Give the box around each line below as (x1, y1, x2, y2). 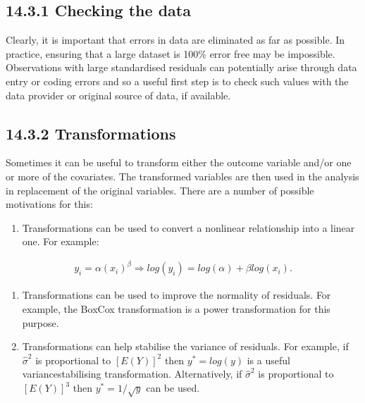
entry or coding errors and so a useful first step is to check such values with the (6, 73, 349, 88)
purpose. (22, 315, 59, 330)
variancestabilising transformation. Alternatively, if (22, 366, 242, 381)
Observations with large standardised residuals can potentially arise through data (6, 60, 357, 75)
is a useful (247, 352, 290, 367)
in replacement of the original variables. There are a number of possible (6, 182, 314, 197)
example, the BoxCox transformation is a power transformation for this (22, 302, 330, 316)
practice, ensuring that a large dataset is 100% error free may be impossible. (6, 46, 335, 61)
